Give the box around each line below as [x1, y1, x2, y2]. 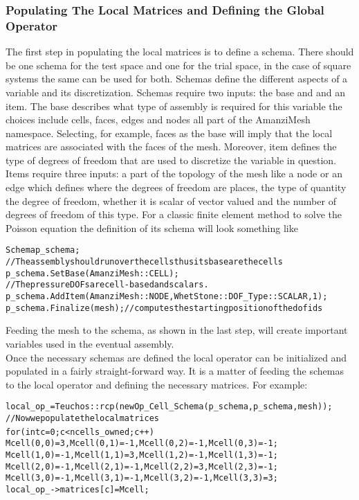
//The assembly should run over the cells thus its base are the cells [6, 257, 283, 267]
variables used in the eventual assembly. [6, 336, 174, 350]
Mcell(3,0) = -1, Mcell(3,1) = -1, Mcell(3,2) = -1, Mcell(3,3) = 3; [6, 473, 278, 483]
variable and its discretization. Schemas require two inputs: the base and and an [6, 84, 345, 99]
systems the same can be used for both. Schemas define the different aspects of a [6, 71, 348, 86]
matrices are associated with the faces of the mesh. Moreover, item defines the [6, 139, 337, 154]
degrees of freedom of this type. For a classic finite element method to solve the [6, 207, 342, 222]
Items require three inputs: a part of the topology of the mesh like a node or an [6, 166, 342, 181]
